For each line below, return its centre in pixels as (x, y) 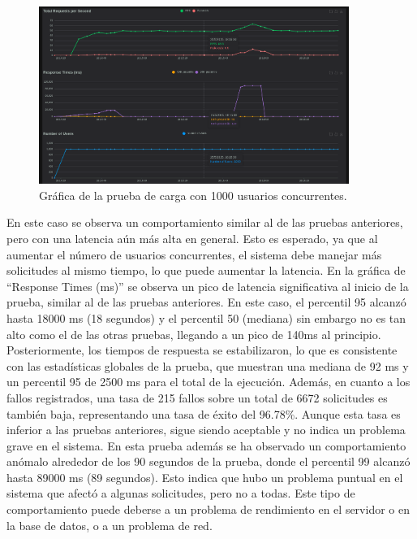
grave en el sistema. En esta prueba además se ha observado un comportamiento (206, 445)
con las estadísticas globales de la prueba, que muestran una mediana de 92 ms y (208, 365)
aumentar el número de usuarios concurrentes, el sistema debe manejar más (194, 254)
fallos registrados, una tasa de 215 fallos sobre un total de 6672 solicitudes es (197, 397)
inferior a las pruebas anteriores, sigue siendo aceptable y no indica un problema (206, 430)
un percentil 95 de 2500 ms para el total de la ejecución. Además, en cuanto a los (208, 382)
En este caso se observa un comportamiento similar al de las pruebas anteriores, (205, 222)
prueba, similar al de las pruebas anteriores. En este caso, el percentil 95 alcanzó (206, 302)
